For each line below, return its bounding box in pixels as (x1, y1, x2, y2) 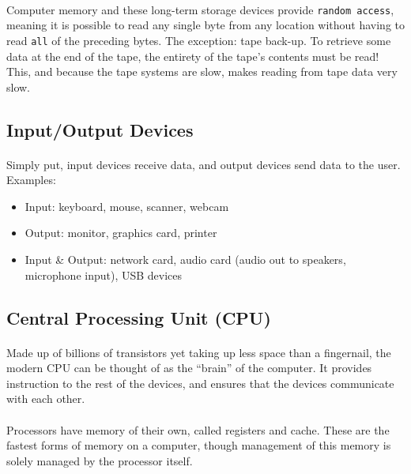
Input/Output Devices (6, 117, 194, 141)
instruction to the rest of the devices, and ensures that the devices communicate (6, 374, 394, 391)
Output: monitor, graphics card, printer (25, 224, 217, 241)
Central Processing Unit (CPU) (6, 305, 271, 329)
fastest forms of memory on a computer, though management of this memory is (6, 437, 391, 453)
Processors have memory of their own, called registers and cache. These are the (6, 421, 390, 438)
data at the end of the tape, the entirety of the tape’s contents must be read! (6, 47, 379, 64)
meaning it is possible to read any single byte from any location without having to (6, 17, 405, 33)
